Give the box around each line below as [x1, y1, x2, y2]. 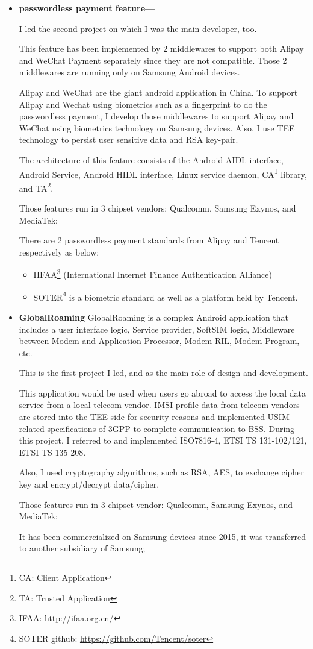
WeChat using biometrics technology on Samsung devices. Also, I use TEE [19, 121, 295, 134]
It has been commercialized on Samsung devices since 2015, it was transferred [19, 530, 306, 542]
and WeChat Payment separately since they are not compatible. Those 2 [19, 54, 287, 66]
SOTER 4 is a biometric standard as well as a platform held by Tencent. [33, 289, 298, 303]
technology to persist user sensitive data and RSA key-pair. [19, 133, 238, 146]
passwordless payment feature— [19, 2, 155, 14]
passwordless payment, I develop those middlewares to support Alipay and [19, 110, 294, 122]
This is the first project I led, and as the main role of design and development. [19, 366, 308, 379]
